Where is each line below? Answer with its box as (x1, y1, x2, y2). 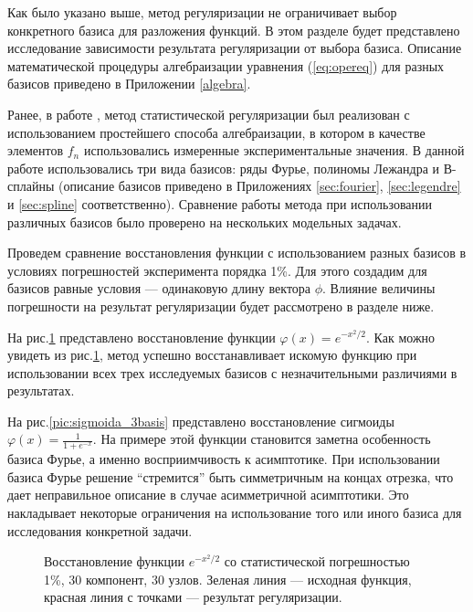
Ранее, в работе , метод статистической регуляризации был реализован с (7, 104, 410, 123)
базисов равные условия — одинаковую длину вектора (7, 279, 311, 298)
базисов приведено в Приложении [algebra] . (7, 74, 251, 93)
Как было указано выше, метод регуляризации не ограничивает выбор (7, 3, 397, 21)
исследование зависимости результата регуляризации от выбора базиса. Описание (7, 38, 462, 58)
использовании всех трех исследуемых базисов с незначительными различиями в (7, 363, 457, 382)
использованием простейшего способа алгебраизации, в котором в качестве (7, 122, 426, 142)
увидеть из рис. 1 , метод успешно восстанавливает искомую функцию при (7, 345, 417, 364)
